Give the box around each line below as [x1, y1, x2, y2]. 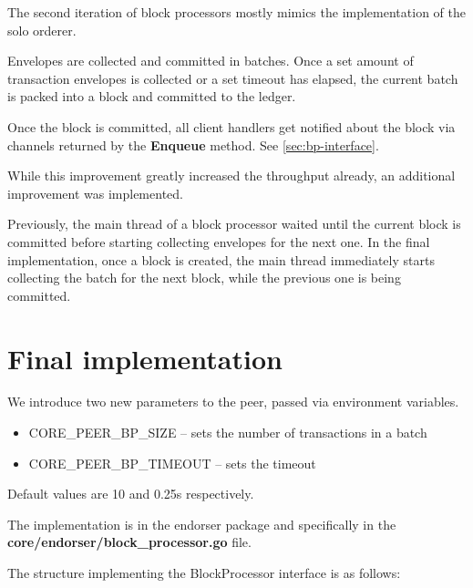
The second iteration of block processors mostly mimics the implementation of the [7, 3, 466, 21]
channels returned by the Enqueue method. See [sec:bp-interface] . [7, 135, 379, 154]
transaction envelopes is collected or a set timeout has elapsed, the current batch [7, 68, 458, 88]
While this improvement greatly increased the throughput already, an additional [7, 166, 456, 185]
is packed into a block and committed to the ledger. [7, 87, 296, 106]
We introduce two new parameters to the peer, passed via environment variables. [7, 392, 459, 411]
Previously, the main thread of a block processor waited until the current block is [7, 214, 461, 233]
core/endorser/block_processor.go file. [7, 532, 252, 552]
